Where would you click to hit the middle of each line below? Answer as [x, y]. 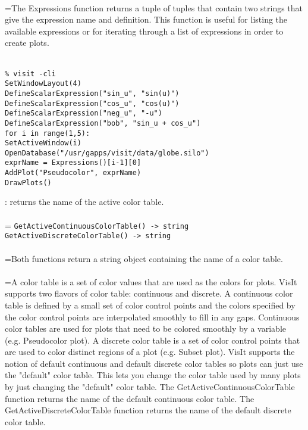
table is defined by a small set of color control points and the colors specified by [150, 305]
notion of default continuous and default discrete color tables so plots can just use [154, 363]
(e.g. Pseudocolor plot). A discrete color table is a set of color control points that [153, 340]
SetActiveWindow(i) [43, 143]
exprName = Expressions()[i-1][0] [73, 163]
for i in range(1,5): [48, 133]
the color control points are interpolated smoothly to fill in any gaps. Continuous [152, 317]
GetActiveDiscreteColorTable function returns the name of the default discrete [148, 410]
